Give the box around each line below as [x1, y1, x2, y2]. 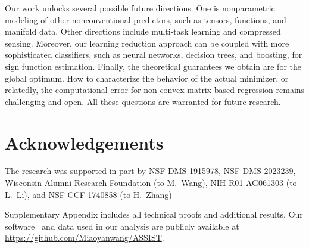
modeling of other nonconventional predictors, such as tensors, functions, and [5, 13, 286, 26]
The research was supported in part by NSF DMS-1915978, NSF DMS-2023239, [5, 165, 296, 177]
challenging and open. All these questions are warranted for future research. [5, 95, 281, 107]
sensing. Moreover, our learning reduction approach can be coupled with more [5, 36, 289, 49]
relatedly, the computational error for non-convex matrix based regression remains [5, 83, 305, 96]
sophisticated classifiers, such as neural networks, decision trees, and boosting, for [5, 48, 302, 61]
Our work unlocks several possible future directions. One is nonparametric [5, 2, 275, 14]
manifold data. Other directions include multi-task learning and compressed [5, 25, 281, 38]
